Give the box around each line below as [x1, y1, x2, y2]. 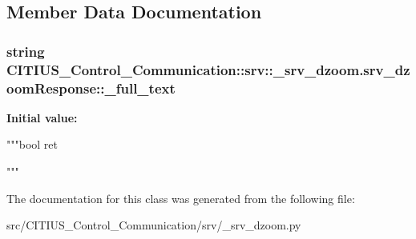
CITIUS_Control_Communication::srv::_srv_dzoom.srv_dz [6, 59, 410, 79]
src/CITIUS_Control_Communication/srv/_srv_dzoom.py [6, 217, 301, 233]
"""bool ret [6, 136, 58, 153]
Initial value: [6, 109, 78, 125]
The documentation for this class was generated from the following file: [6, 189, 355, 206]
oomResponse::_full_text [6, 78, 176, 98]
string [6, 41, 45, 61]
